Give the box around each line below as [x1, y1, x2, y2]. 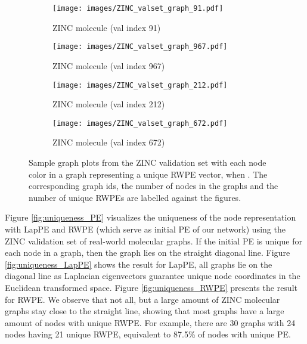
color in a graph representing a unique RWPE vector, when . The [29, 168, 268, 180]
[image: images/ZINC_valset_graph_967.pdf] [52, 42, 228, 51]
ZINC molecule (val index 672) [52, 136, 165, 148]
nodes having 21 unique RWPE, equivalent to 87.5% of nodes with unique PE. [5, 328, 291, 340]
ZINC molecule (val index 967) [52, 59, 165, 72]
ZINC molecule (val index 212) [52, 98, 165, 110]
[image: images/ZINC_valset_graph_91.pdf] [52, 4, 224, 13]
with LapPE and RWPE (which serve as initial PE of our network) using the [5, 222, 286, 235]
